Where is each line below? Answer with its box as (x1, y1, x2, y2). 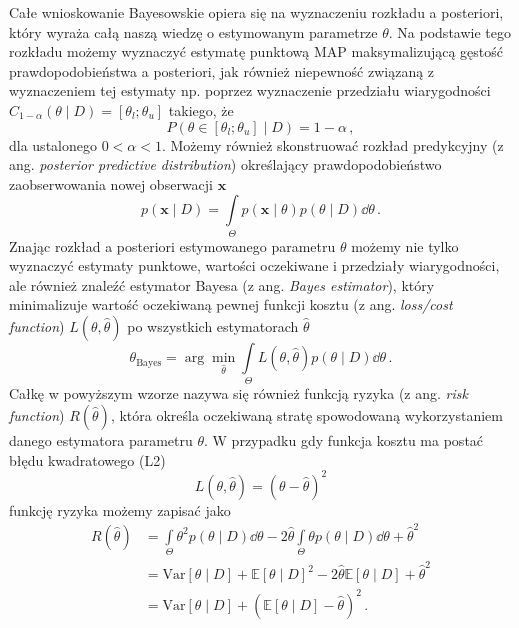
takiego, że (168, 99, 234, 120)
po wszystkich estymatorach (127, 316, 299, 337)
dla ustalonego (9, 134, 97, 155)
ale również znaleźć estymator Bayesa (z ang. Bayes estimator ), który (9, 274, 435, 295)
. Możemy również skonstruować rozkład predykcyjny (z (161, 134, 504, 155)
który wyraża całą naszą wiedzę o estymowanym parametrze (9, 21, 378, 42)
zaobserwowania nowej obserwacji (9, 173, 213, 194)
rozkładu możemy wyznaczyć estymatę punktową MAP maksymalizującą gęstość (9, 41, 504, 62)
